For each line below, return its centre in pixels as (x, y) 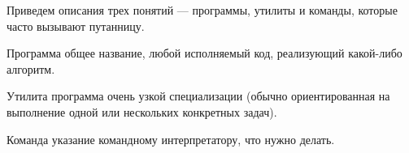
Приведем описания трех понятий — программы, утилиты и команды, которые (202, 10)
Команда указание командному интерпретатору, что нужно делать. (171, 139)
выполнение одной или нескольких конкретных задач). (142, 111)
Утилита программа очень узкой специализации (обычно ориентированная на (198, 96)
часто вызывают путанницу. (76, 25)
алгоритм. (31, 68)
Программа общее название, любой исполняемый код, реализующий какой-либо (204, 53)
